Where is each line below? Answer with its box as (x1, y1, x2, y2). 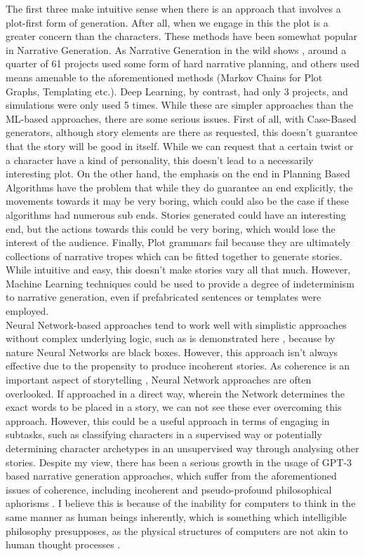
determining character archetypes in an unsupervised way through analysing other (6, 441, 359, 455)
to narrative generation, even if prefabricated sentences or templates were (6, 290, 321, 304)
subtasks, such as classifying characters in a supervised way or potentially (6, 427, 322, 442)
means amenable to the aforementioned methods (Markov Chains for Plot (6, 69, 323, 84)
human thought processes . (6, 537, 121, 552)
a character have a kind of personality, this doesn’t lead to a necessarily (6, 152, 314, 167)
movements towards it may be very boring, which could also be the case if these (6, 194, 349, 208)
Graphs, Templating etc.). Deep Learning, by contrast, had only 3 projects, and (6, 83, 348, 98)
